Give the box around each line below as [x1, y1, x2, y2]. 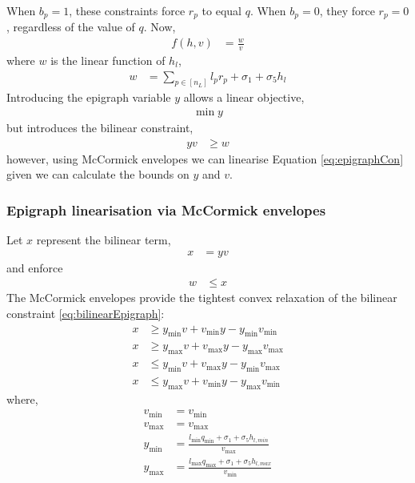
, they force [319, 2, 375, 18]
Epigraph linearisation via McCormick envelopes [6, 199, 326, 219]
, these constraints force [69, 2, 186, 18]
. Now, [143, 18, 176, 35]
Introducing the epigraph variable [6, 89, 171, 106]
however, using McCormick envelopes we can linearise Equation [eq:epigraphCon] [6, 150, 404, 167]
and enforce [6, 259, 63, 276]
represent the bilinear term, [36, 231, 171, 248]
